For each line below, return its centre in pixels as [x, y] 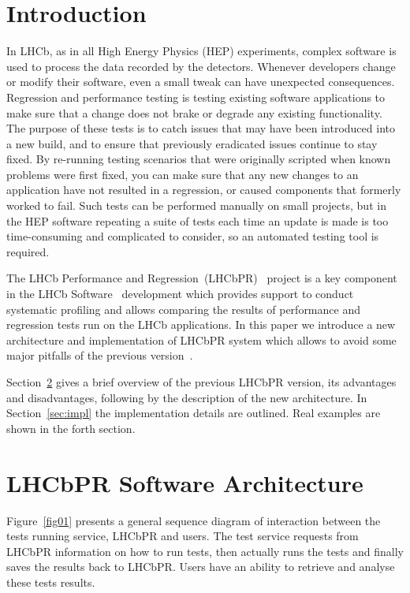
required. [28, 251]
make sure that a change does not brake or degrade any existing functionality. [194, 112]
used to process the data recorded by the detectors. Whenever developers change [201, 66]
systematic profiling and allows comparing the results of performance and [183, 309]
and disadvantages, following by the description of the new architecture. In [187, 397]
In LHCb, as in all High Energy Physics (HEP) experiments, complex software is [201, 51]
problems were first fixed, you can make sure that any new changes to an [183, 174]
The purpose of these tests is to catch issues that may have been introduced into [201, 128]
